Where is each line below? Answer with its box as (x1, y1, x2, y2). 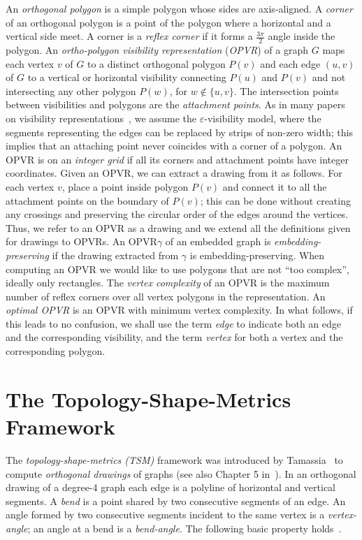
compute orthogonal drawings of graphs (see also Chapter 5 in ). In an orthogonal (6, 466, 356, 481)
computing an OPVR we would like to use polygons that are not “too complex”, (6, 261, 349, 276)
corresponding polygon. (6, 344, 106, 358)
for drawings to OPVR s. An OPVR (6, 234, 157, 249)
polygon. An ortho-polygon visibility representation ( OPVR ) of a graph (6, 43, 309, 57)
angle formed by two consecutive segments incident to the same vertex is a (6, 507, 325, 522)
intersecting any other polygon (6, 83, 136, 98)
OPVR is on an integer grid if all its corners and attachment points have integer (6, 152, 349, 166)
